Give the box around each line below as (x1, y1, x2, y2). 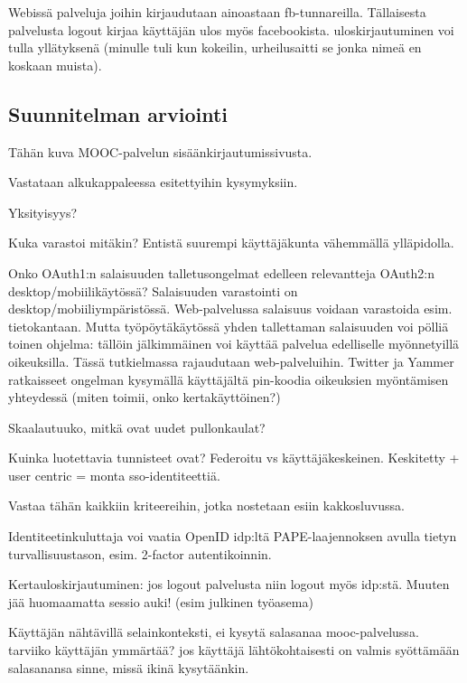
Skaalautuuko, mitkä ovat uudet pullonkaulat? (8, 417, 266, 436)
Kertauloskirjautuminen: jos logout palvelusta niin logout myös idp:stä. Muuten (8, 575, 450, 594)
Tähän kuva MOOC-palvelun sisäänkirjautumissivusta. (8, 142, 313, 161)
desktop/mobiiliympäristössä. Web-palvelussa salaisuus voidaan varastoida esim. (8, 299, 453, 318)
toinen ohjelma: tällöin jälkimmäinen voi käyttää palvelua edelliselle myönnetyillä (8, 334, 460, 353)
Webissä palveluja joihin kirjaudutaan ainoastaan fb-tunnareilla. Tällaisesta (8, 3, 426, 21)
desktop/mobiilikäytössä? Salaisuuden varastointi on (8, 281, 298, 300)
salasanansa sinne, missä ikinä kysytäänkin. (8, 658, 249, 677)
